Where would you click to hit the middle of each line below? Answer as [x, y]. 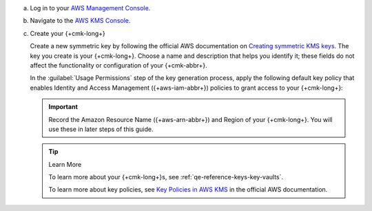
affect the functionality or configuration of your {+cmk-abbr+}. [118, 65]
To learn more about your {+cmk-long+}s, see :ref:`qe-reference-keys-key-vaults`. [166, 177]
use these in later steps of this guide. [101, 129]
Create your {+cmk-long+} [68, 33]
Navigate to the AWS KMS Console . [80, 21]
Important [63, 107]
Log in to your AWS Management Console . [90, 8]
